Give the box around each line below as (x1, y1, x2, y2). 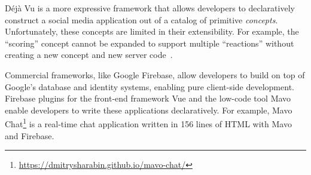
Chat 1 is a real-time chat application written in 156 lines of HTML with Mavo (5, 116, 292, 130)
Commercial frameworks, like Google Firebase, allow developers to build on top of (5, 68, 305, 81)
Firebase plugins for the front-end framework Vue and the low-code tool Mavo (5, 92, 291, 105)
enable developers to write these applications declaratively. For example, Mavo (5, 103, 292, 116)
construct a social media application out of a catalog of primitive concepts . (5, 13, 278, 26)
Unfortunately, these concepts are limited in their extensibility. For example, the (5, 25, 299, 38)
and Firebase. (5, 129, 54, 142)
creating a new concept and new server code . (5, 48, 173, 61)
